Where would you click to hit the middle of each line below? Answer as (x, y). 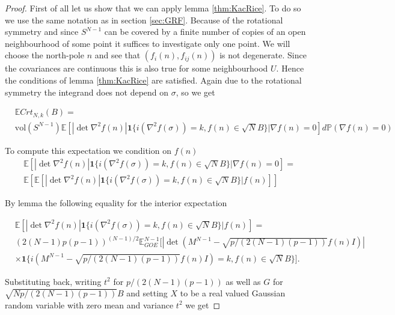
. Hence (290, 68)
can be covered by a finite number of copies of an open (205, 32)
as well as (243, 281)
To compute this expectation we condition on (88, 150)
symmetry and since (42, 32)
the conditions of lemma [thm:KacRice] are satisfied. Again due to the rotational (153, 80)
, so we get (195, 92)
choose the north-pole (44, 55)
